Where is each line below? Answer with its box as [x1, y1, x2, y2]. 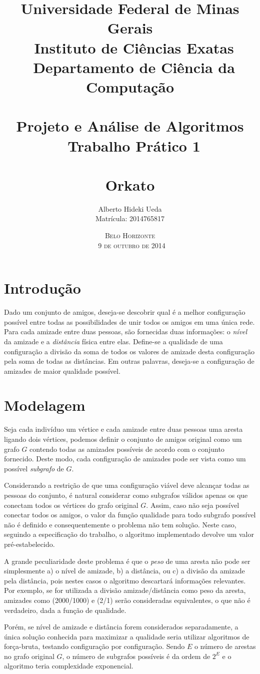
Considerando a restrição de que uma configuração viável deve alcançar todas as [4, 480, 249, 490]
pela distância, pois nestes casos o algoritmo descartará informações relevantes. [4, 575, 246, 585]
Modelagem [4, 395, 85, 415]
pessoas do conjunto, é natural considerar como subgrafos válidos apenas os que [4, 489, 248, 500]
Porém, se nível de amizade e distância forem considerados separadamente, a [4, 621, 238, 632]
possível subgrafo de [4, 463, 64, 473]
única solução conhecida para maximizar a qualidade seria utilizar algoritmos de [4, 631, 249, 641]
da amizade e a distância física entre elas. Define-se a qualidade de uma [4, 336, 223, 346]
